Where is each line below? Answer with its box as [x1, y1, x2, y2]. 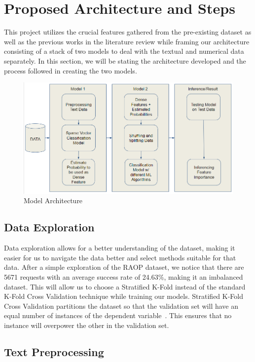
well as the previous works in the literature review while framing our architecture [4, 36, 250, 46]
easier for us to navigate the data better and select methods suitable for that [4, 252, 236, 262]
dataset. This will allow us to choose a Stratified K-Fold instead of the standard [4, 281, 246, 291]
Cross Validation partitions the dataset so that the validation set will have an [4, 300, 238, 311]
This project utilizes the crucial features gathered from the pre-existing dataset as [4, 27, 252, 37]
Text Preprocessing [4, 344, 104, 359]
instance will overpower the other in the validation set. [4, 320, 169, 330]
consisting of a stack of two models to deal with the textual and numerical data [4, 46, 244, 56]
